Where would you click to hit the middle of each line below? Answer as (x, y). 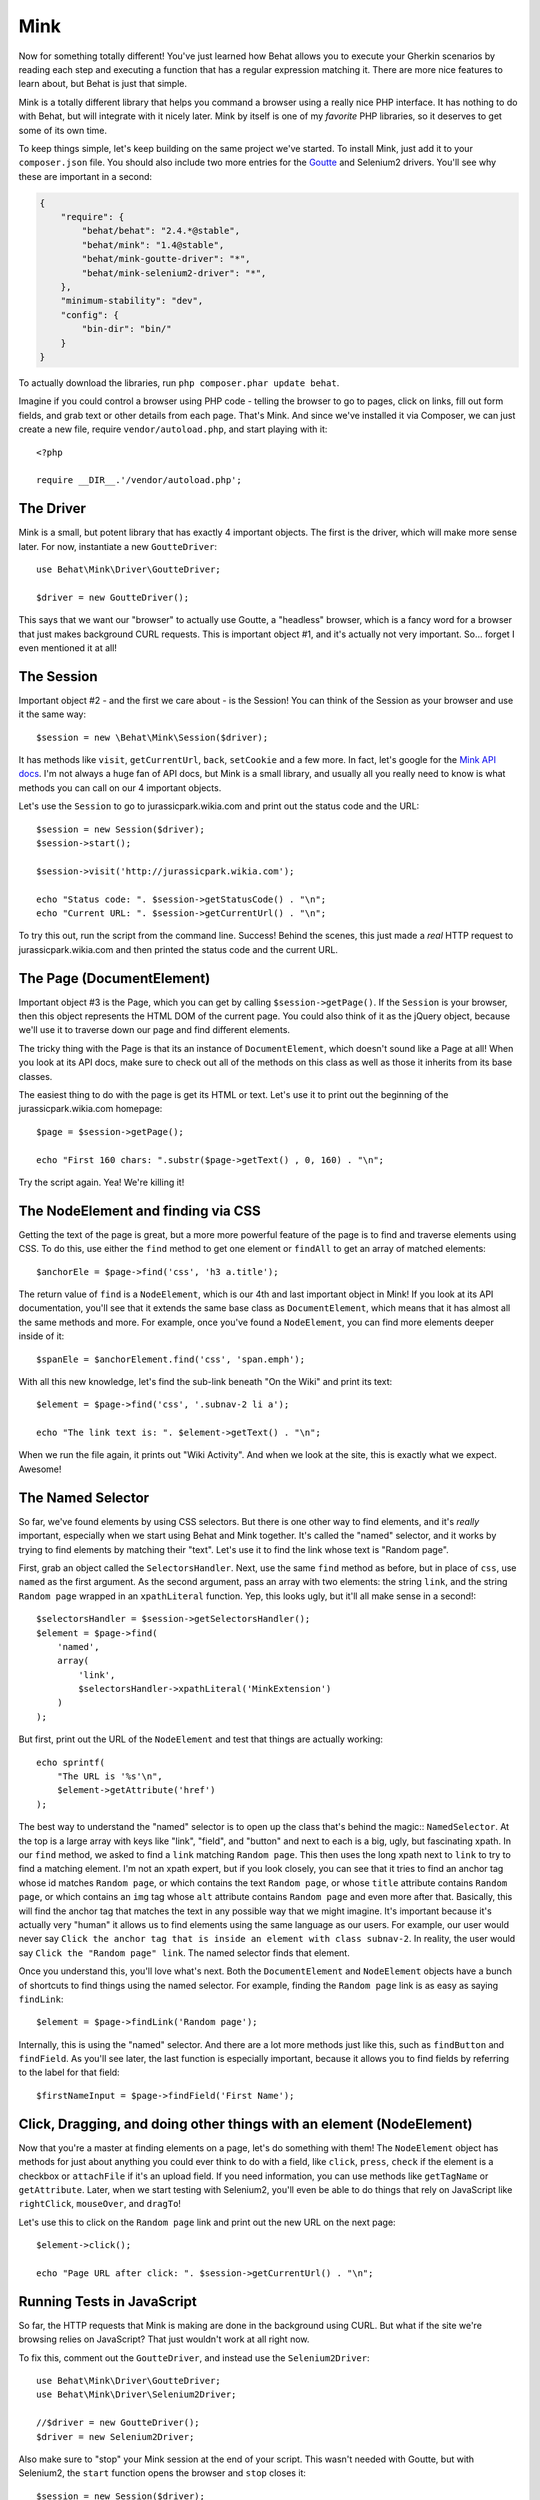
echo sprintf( (70, 1762)
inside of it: (41, 1336)
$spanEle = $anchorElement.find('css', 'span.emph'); (170, 1359)
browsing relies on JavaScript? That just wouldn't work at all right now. (164, 2339)
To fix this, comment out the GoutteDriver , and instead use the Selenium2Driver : (194, 2357)
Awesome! (40, 1469)
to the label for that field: (69, 2072)
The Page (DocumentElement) (114, 978)
